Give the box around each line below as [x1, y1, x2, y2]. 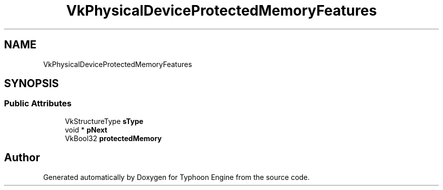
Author [4, 151, 40, 164]
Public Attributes [4, 98, 72, 109]
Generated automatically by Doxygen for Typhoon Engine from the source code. [43, 172, 310, 181]
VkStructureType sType [65, 116, 144, 125]
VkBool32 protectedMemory [65, 134, 162, 143]
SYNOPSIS [4, 77, 59, 90]
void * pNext [65, 125, 108, 134]
